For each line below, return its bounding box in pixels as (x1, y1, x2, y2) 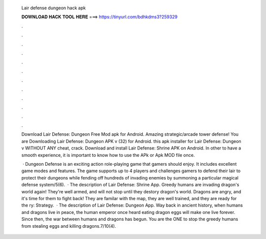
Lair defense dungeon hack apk (21, 5, 86, 11)
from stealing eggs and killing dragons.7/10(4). (21, 223, 116, 229)
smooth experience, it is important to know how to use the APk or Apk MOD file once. (21, 152, 195, 158)
